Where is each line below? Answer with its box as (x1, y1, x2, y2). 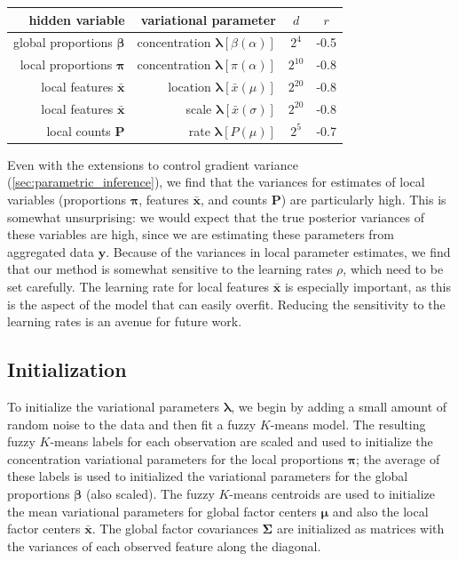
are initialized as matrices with (276, 519, 445, 538)
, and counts (200, 190, 268, 208)
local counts (46, 121, 111, 140)
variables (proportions (7, 190, 127, 208)
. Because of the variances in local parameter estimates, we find (106, 242, 451, 260)
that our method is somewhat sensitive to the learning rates (7, 260, 333, 278)
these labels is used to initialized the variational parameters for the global (7, 467, 408, 485)
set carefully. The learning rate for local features (7, 276, 270, 295)
